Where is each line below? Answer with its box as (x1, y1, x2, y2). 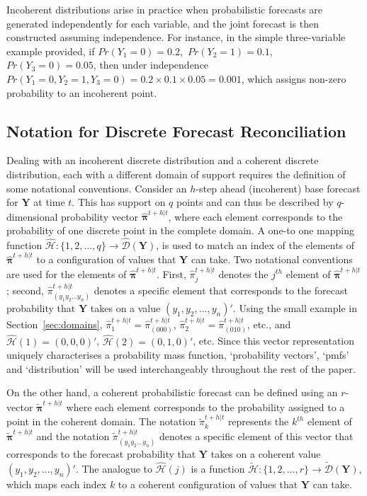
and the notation (36, 428, 110, 443)
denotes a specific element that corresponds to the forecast (94, 282, 348, 297)
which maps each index (6, 476, 107, 491)
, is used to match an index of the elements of (156, 237, 355, 252)
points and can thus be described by (176, 195, 334, 209)
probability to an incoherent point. (6, 85, 157, 100)
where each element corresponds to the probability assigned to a (66, 399, 345, 414)
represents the (227, 414, 289, 429)
